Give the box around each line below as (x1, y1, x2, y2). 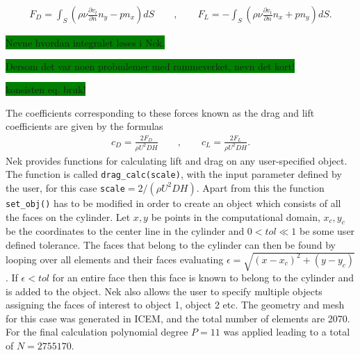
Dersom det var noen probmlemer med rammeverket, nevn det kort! (6, 58, 295, 73)
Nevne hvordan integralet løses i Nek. (6, 35, 165, 50)
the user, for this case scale (6, 180, 125, 195)
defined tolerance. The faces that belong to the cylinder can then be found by (6, 237, 336, 251)
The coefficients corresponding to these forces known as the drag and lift (6, 105, 315, 119)
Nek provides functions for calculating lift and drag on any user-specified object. (6, 153, 347, 167)
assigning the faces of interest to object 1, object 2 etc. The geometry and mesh (6, 297, 345, 312)
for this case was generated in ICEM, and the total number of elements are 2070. (6, 311, 350, 325)
